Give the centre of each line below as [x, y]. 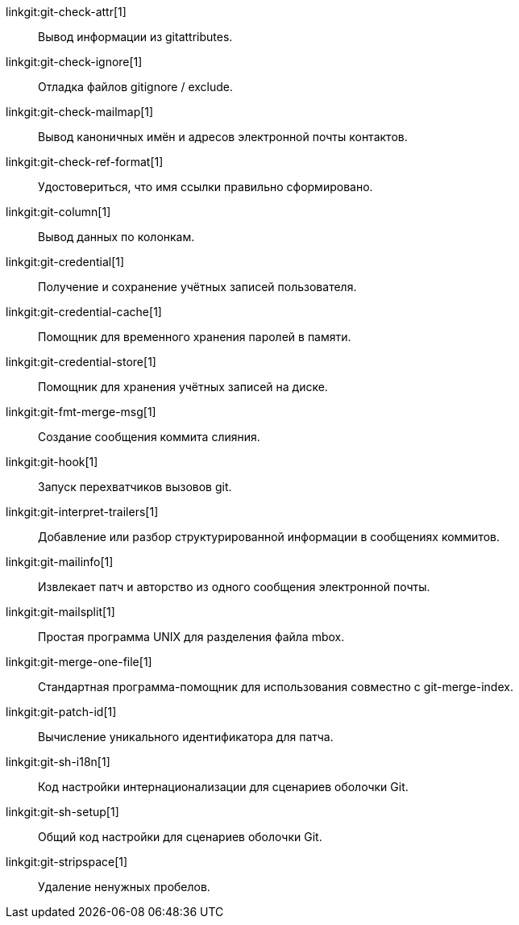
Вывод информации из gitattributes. [135, 37]
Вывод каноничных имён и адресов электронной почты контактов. [223, 137]
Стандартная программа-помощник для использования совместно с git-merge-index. [276, 687]
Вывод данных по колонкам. [116, 237]
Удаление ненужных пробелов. [124, 887]
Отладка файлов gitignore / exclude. [136, 87]
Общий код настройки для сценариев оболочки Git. [180, 837]
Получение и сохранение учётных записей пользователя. [197, 287]
